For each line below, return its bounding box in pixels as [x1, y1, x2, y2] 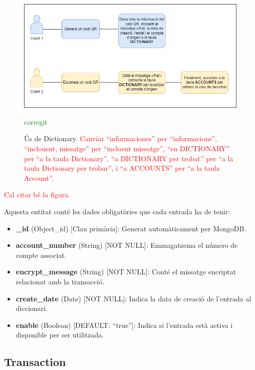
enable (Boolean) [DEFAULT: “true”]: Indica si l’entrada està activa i [16, 319, 233, 330]
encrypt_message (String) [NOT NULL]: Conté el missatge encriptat [16, 266, 236, 277]
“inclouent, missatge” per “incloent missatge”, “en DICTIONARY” [24, 143, 230, 154]
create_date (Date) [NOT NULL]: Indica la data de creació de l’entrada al [16, 293, 251, 303]
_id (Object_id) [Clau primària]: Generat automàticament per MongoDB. [16, 223, 246, 233]
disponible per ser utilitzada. [16, 329, 104, 340]
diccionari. [16, 303, 48, 313]
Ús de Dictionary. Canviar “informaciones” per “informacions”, [24, 133, 217, 144]
